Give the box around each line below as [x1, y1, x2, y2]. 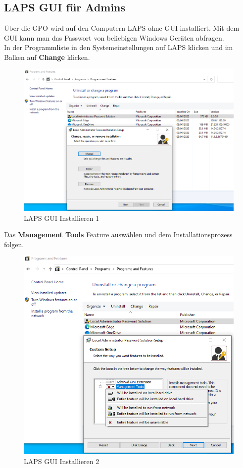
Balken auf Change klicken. [4, 52, 90, 62]
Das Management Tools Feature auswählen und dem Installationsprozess [4, 229, 233, 240]
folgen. [4, 239, 24, 249]
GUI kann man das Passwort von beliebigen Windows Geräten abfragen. [4, 32, 224, 43]
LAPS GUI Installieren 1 [24, 212, 99, 223]
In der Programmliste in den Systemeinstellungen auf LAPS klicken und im [4, 42, 233, 52]
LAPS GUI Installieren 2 [24, 456, 99, 466]
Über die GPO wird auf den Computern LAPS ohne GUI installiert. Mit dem [4, 23, 240, 33]
